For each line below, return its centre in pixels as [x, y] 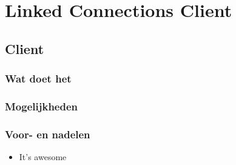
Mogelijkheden [42, 106]
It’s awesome [43, 157]
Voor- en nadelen [48, 134]
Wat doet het [38, 79]
